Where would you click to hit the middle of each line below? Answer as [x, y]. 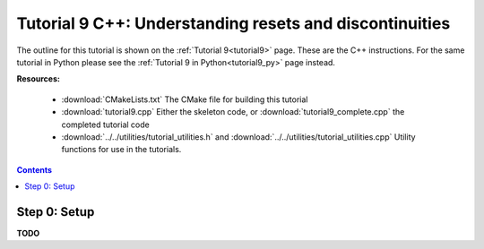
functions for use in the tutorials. [121, 150]
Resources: [38, 79]
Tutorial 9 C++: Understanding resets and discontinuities [233, 23]
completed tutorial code [105, 124]
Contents [35, 169]
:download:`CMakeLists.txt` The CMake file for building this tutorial [185, 99]
